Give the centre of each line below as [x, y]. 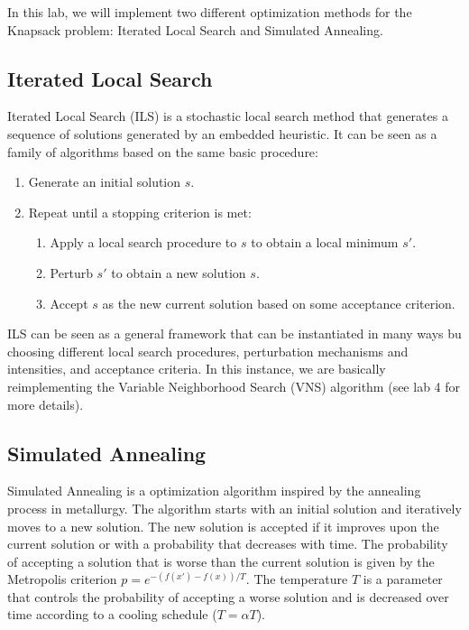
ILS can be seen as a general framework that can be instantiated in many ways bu [234, 334]
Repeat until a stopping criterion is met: [140, 212]
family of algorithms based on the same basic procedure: [163, 151]
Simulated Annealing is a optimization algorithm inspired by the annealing [214, 491]
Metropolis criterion [62, 579]
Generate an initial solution [105, 182]
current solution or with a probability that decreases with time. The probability [228, 544]
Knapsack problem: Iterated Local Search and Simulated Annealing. [195, 29]
